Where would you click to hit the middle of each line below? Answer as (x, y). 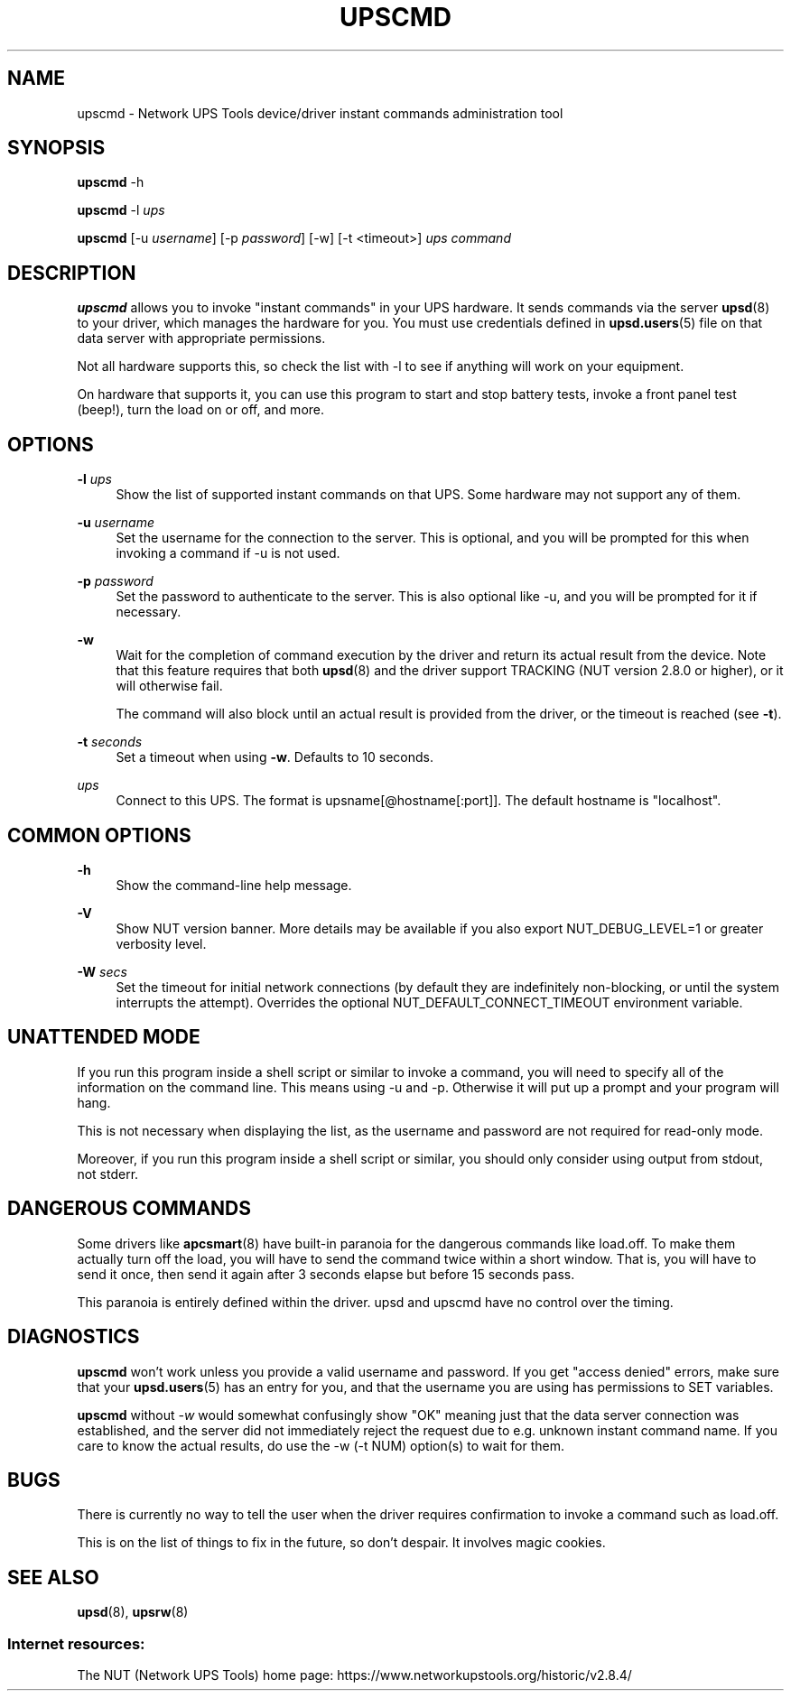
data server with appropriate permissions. (201, 339)
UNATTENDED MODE (104, 1037)
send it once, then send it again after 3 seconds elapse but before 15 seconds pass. (326, 1274)
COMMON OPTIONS (99, 835)
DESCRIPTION (72, 273)
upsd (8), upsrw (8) (133, 1612)
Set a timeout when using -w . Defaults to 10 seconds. (275, 757)
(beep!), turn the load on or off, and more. (201, 410)
